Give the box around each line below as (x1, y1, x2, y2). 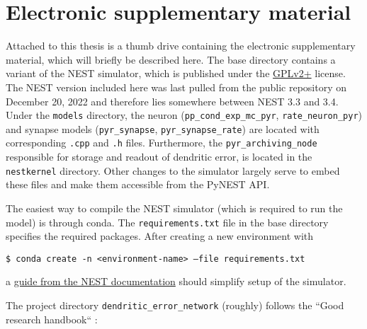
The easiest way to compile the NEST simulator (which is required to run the (6, 200, 343, 215)
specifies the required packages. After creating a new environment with (6, 229, 314, 243)
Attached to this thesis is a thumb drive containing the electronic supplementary (6, 38, 356, 53)
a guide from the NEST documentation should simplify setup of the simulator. (6, 274, 346, 289)
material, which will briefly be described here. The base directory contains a (6, 52, 336, 67)
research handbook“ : (6, 311, 98, 326)
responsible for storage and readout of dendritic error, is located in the (6, 149, 312, 164)
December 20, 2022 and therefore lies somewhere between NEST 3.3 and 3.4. (6, 93, 339, 108)
